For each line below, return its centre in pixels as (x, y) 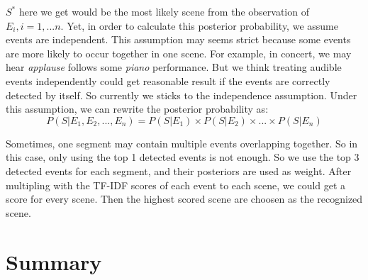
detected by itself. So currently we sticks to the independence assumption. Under (182, 95)
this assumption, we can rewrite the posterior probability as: (137, 109)
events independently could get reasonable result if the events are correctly (168, 80)
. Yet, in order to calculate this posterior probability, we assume (199, 25)
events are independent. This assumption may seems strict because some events (178, 39)
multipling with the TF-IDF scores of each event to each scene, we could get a (176, 185)
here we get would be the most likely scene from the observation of (164, 11)
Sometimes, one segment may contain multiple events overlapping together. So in (182, 143)
